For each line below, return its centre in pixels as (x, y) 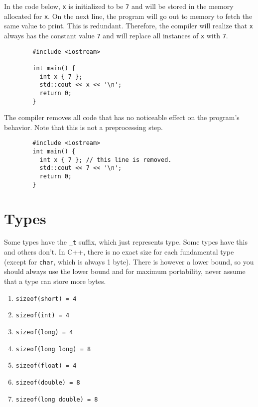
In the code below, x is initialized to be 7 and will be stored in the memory (119, 6)
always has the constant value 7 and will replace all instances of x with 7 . (116, 35)
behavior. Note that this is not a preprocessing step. (84, 127)
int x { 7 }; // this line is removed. (106, 160)
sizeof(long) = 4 (44, 332)
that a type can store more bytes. (55, 281)
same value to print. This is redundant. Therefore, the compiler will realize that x (129, 26)
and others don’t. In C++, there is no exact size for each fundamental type (119, 252)
